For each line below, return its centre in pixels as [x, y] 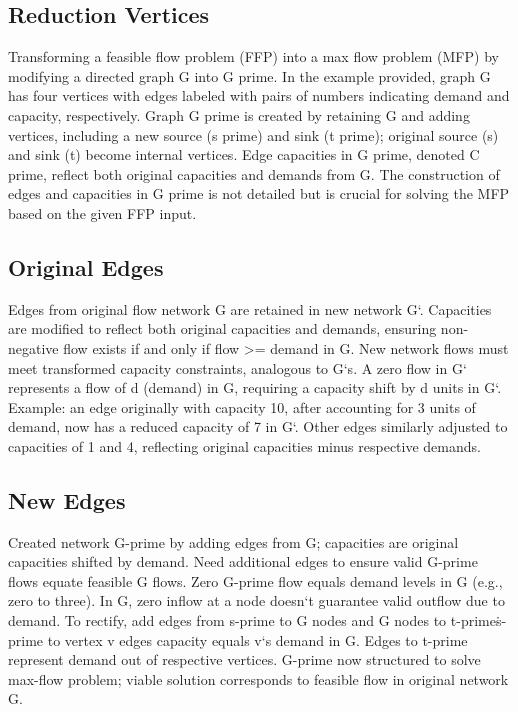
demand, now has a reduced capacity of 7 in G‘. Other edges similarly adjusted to [258, 426]
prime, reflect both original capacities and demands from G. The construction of [254, 173]
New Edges [67, 499]
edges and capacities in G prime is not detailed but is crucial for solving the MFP [259, 193]
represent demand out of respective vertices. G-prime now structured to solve [244, 659]
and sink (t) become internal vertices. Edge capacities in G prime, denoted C [244, 154]
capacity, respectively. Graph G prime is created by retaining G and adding [239, 114]
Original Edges [86, 266]
